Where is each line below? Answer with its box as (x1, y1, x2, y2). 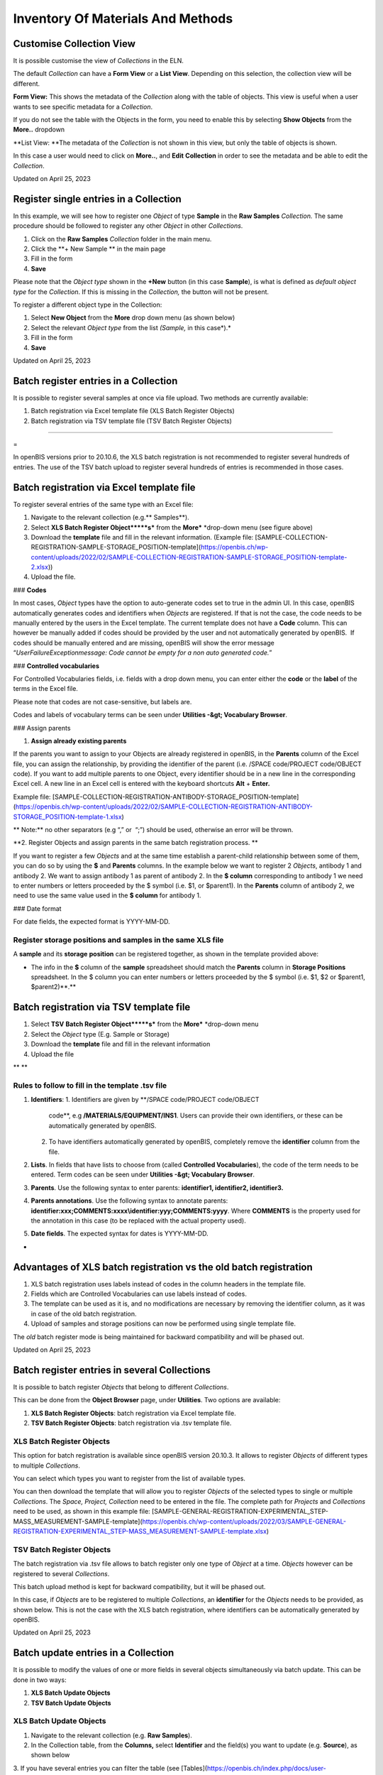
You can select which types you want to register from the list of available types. (13, 1474, 246, 1483)
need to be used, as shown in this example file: (13, 1507, 150, 1516)
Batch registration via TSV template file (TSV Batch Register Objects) (30, 416, 232, 425)
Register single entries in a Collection (13, 192, 182, 205)
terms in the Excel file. (13, 684, 78, 693)
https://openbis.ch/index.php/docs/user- (206, 1764, 326, 1772)
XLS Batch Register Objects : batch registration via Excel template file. (30, 1409, 237, 1417)
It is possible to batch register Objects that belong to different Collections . (13, 1382, 229, 1391)
